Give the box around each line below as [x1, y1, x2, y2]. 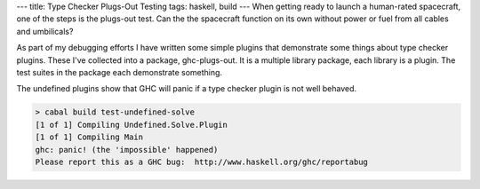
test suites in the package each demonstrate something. [16, 67, 222, 77]
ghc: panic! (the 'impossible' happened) [35, 145, 219, 154]
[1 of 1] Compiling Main [35, 132, 144, 142]
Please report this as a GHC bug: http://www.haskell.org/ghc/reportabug [35, 156, 369, 167]
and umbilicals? [16, 26, 74, 36]
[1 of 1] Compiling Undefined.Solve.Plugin [35, 120, 228, 130]
